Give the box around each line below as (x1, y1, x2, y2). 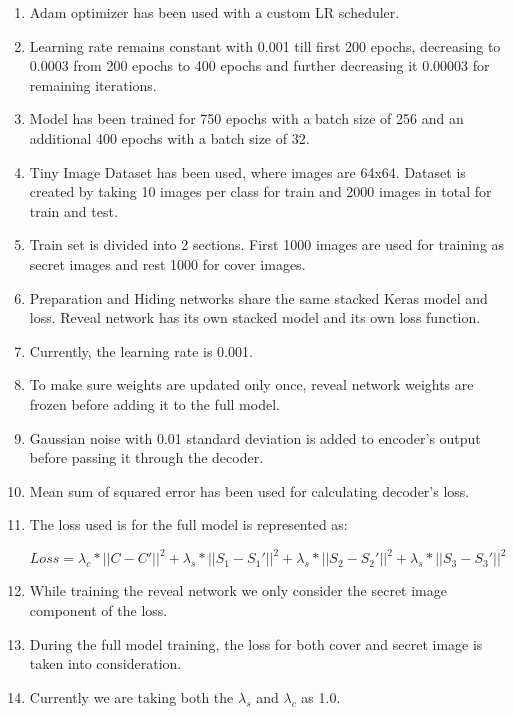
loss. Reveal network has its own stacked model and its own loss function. (29, 307, 481, 328)
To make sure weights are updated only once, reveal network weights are (29, 374, 474, 395)
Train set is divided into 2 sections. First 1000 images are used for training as (29, 234, 505, 255)
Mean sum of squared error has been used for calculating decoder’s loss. (29, 480, 470, 501)
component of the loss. (29, 599, 168, 620)
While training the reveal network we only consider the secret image (29, 580, 447, 601)
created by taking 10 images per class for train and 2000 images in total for (29, 181, 492, 202)
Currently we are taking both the (29, 686, 234, 707)
